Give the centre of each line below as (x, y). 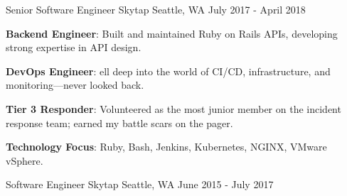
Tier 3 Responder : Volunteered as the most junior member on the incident (173, 108)
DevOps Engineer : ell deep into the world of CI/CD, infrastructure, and (168, 71)
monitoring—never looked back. (75, 85)
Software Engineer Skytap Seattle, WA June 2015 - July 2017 (140, 184)
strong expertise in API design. (74, 47)
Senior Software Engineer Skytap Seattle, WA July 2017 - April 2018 (156, 9)
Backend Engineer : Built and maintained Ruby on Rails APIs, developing (172, 33)
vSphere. (25, 160)
